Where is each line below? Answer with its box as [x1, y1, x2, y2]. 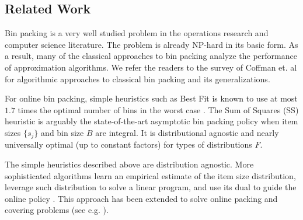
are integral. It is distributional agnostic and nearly [95, 126, 279, 138]
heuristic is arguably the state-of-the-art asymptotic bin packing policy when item [5, 115, 298, 127]
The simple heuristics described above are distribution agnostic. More [5, 158, 254, 170]
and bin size [41, 126, 84, 138]
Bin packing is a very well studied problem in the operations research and [5, 27, 269, 39]
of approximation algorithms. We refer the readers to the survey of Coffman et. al [5, 61, 297, 73]
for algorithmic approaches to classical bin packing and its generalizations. [5, 72, 270, 85]
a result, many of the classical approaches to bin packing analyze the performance [5, 50, 297, 62]
